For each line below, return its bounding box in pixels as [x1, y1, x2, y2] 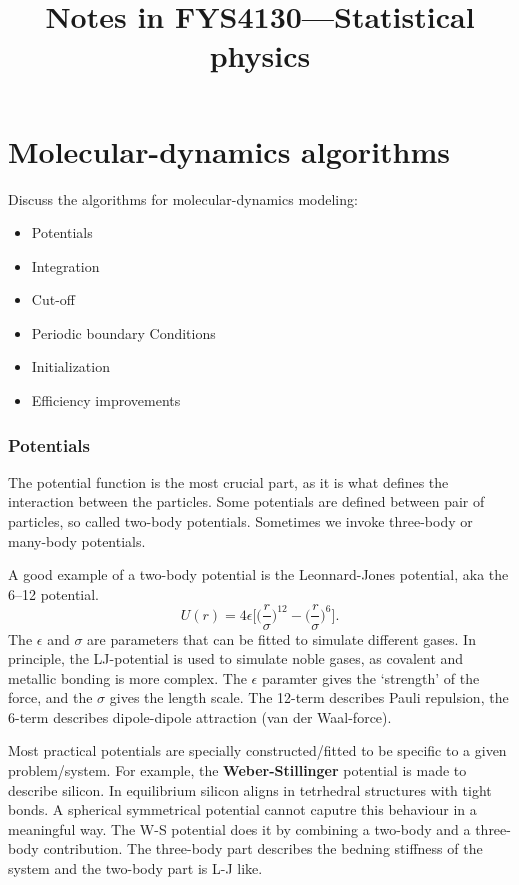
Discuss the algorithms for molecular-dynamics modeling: [8, 188, 358, 209]
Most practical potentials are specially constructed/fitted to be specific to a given [8, 740, 507, 761]
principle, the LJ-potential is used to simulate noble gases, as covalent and [8, 648, 464, 669]
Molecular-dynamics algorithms [8, 130, 451, 171]
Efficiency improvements [31, 390, 181, 411]
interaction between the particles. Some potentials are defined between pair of [8, 491, 485, 512]
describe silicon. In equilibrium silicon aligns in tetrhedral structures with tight [8, 779, 492, 800]
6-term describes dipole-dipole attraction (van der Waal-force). [8, 706, 392, 727]
